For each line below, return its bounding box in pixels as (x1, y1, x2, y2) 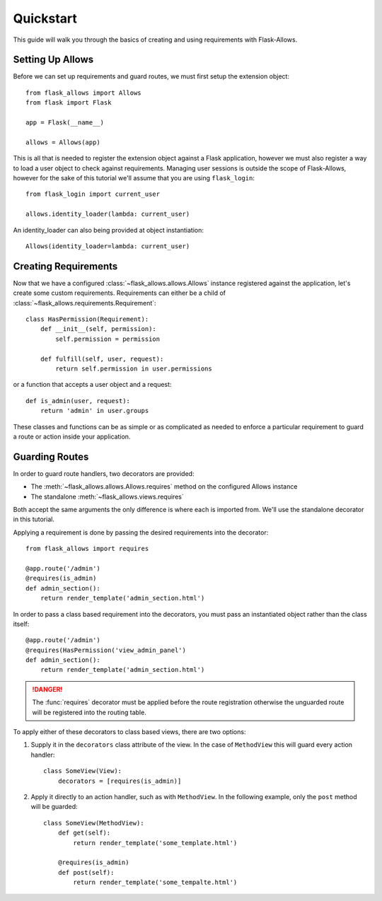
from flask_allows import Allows (25, 88, 141, 97)
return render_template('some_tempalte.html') (73, 878, 238, 887)
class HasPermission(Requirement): (25, 315, 149, 323)
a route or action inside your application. (13, 432, 131, 441)
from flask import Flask (25, 99, 112, 107)
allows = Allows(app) (25, 138, 100, 146)
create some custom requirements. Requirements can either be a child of (13, 289, 226, 297)
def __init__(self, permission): (40, 325, 157, 333)
